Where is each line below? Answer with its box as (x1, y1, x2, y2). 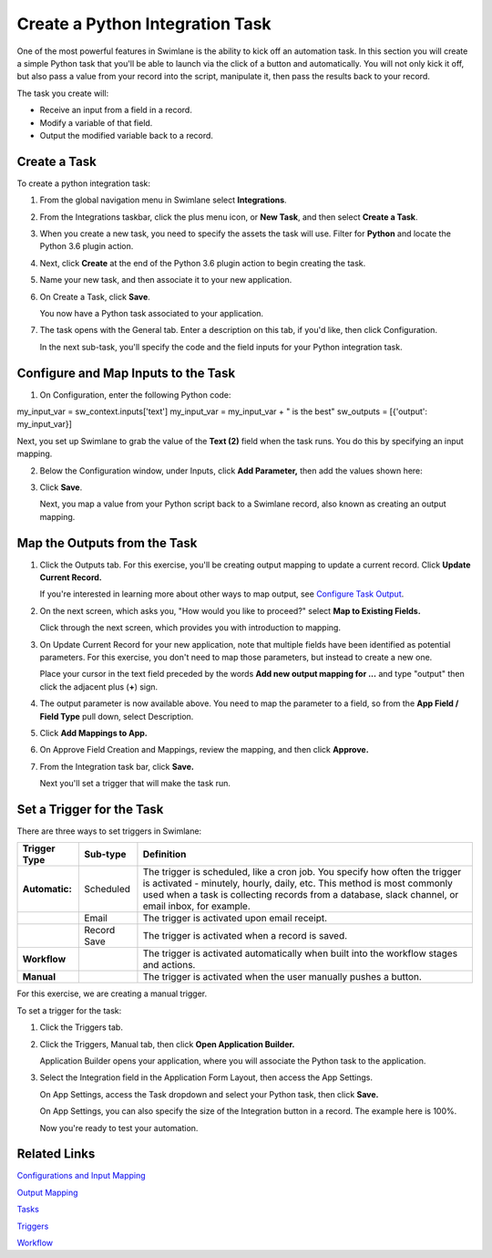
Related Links (16, 1146, 96, 1162)
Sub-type (84, 848, 127, 861)
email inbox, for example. (142, 899, 251, 912)
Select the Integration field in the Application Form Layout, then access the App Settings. (39, 1072, 374, 1083)
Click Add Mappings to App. (39, 727, 148, 738)
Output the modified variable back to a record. (39, 130, 214, 140)
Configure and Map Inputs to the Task (16, 365, 236, 380)
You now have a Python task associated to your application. (39, 307, 264, 318)
